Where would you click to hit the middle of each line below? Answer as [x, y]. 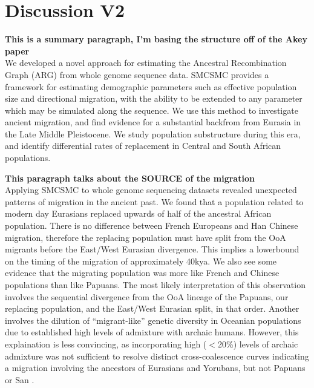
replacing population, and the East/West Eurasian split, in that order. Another [152, 308]
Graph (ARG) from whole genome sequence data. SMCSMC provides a [137, 74]
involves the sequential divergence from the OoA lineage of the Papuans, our [147, 296]
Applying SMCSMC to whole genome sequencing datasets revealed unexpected [151, 190]
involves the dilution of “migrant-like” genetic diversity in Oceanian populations [153, 320]
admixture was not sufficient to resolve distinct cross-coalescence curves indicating [157, 356]
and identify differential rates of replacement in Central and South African [143, 146]
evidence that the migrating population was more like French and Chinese [142, 273]
